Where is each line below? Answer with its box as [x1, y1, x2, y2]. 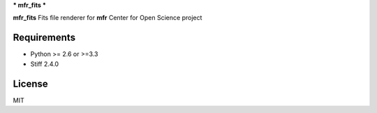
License [13, 78, 48, 89]
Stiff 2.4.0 [30, 60, 59, 68]
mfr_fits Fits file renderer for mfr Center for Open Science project [13, 14, 202, 22]
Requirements [13, 32, 76, 44]
